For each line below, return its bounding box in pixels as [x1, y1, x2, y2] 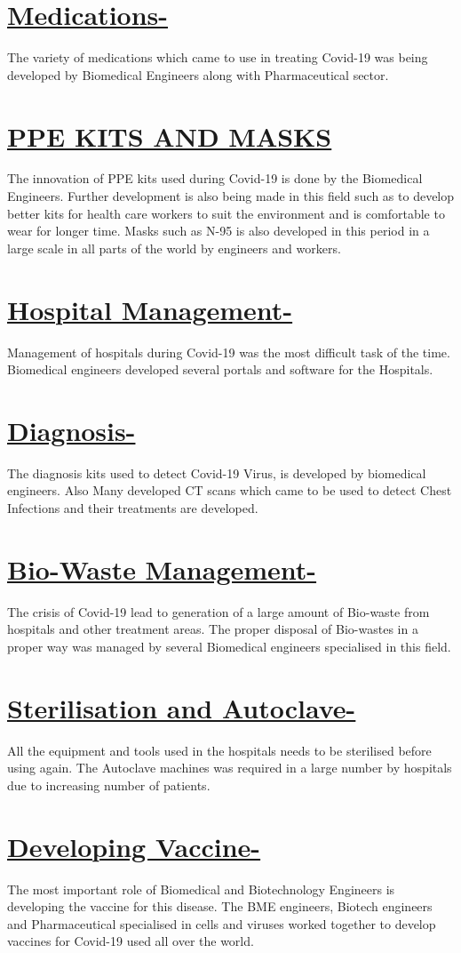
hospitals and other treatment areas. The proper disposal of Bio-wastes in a [7, 620, 418, 638]
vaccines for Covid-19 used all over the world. [7, 932, 254, 950]
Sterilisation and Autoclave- [7, 689, 356, 725]
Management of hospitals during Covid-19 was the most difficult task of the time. [7, 342, 450, 361]
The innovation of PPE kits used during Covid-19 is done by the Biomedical [7, 169, 423, 188]
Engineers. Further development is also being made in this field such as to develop [7, 187, 455, 205]
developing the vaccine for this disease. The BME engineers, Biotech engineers [7, 897, 433, 916]
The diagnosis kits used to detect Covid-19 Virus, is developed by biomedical [7, 463, 426, 482]
